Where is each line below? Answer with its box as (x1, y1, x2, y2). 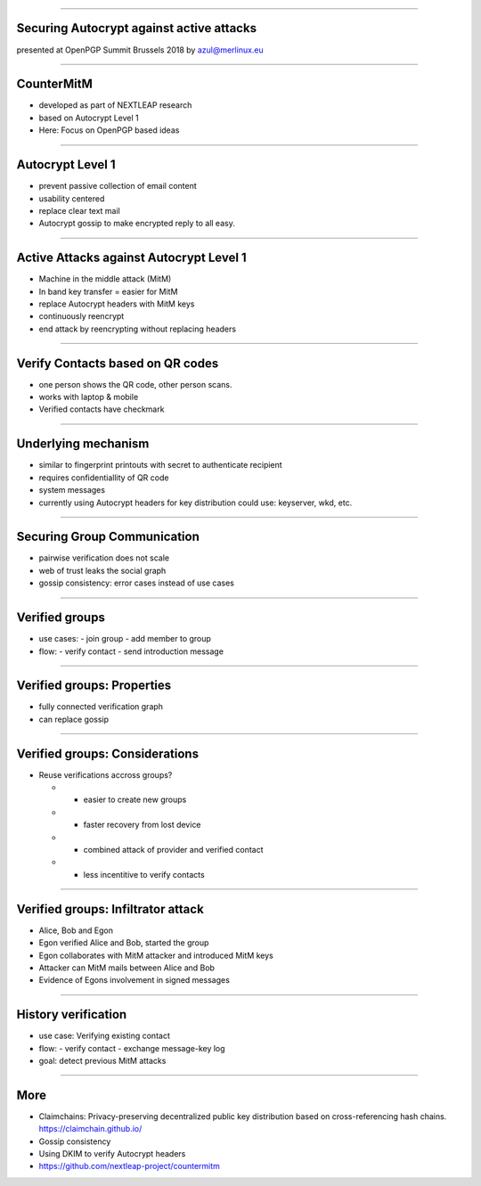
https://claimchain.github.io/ (38, 1124, 143, 1134)
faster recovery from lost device (83, 820, 201, 830)
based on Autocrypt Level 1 (38, 112, 140, 123)
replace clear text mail (38, 205, 120, 216)
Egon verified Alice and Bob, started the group (38, 937, 209, 948)
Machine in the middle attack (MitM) (38, 274, 172, 284)
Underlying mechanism (16, 437, 150, 452)
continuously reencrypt (38, 311, 125, 322)
